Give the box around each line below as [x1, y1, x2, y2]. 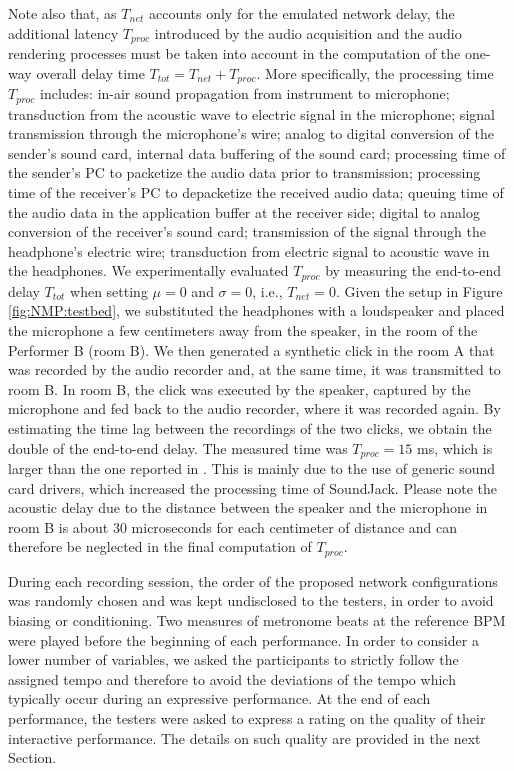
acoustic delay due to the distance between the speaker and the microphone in [8, 497, 488, 518]
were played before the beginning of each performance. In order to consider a [8, 629, 479, 650]
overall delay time [36, 62, 145, 83]
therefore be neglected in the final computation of [8, 536, 312, 557]
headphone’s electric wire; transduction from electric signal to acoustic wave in [8, 240, 490, 261]
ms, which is [417, 437, 493, 458]
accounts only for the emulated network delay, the [148, 3, 455, 23]
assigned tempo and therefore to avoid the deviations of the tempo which [8, 668, 456, 689]
